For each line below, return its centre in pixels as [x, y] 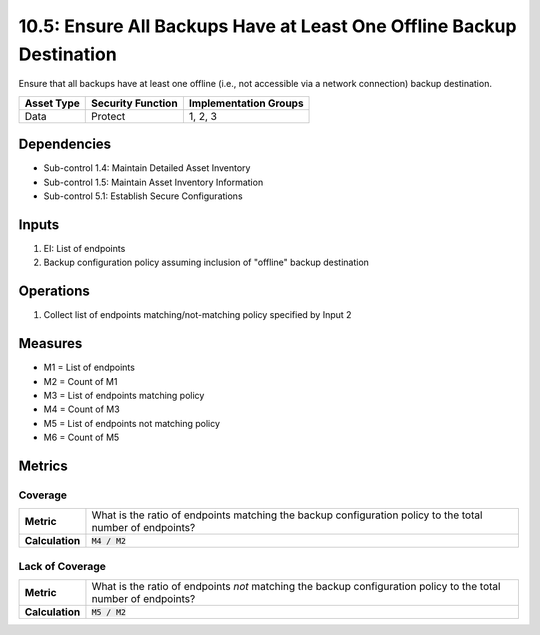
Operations [54, 291]
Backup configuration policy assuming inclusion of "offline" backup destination [206, 262]
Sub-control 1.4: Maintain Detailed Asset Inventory [147, 168]
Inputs [39, 224]
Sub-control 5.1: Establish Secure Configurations [143, 196]
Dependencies [65, 144]
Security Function [135, 103]
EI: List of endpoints [84, 248]
